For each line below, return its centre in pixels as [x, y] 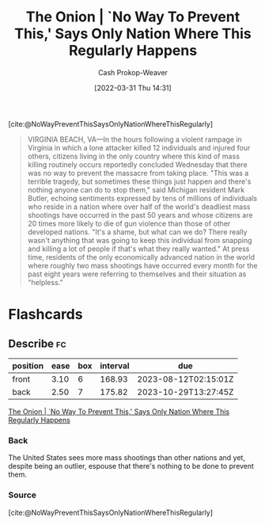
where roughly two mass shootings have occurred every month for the [143, 265]
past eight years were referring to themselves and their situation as [137, 274]
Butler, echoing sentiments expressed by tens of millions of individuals [142, 198]
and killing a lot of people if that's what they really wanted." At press [138, 249]
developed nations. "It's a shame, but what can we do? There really [137, 232]
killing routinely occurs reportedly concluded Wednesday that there [137, 164]
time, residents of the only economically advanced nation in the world [141, 257]
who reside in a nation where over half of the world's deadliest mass [139, 207]
